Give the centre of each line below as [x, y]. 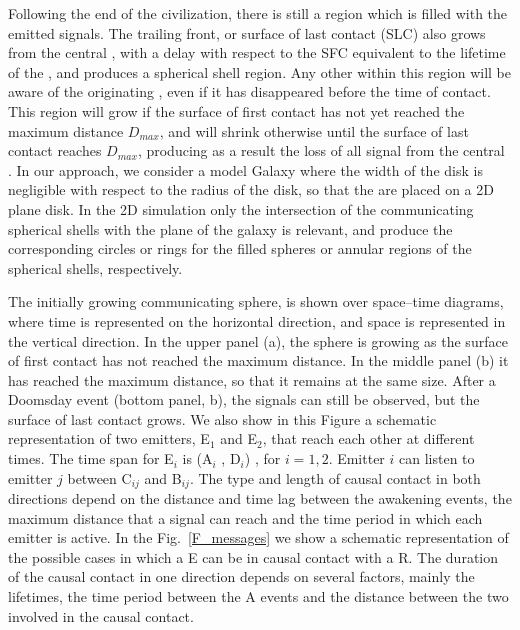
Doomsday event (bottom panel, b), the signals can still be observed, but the [244, 399]
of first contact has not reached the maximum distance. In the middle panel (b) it [258, 360]
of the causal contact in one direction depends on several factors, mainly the [241, 576]
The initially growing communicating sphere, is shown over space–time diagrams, [256, 301]
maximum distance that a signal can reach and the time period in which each [245, 517]
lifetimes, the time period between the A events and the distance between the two [258, 596]
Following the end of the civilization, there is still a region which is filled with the [258, 13]
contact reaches [55, 150]
